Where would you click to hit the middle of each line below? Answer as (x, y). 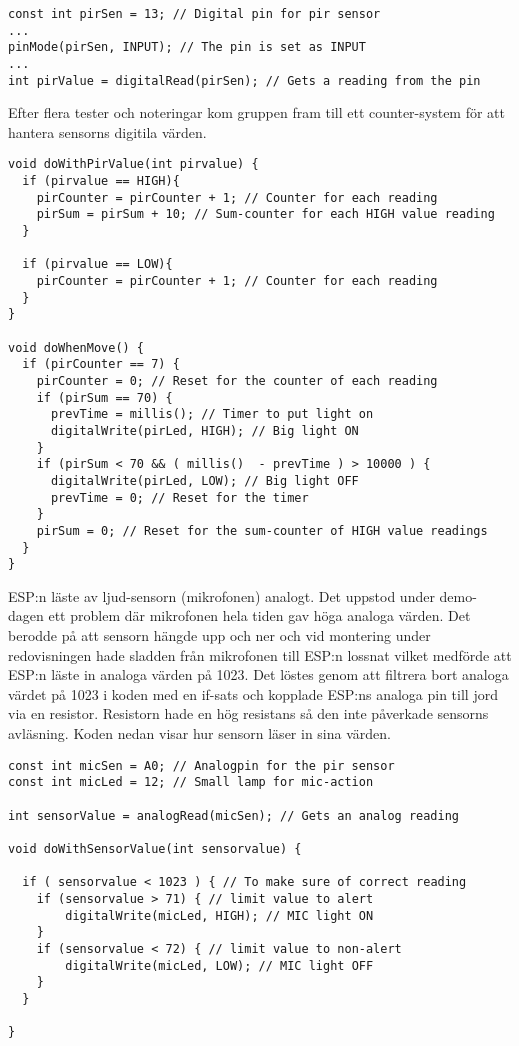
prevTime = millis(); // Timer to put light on (212, 414)
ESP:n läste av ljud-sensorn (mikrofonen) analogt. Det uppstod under (221, 595)
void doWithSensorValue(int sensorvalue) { (155, 848)
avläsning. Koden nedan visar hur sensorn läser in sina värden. (199, 733)
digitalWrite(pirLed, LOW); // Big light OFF (204, 480)
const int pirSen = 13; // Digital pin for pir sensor (194, 14)
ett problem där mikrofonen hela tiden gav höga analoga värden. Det (259, 615)
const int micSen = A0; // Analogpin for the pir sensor (201, 765)
